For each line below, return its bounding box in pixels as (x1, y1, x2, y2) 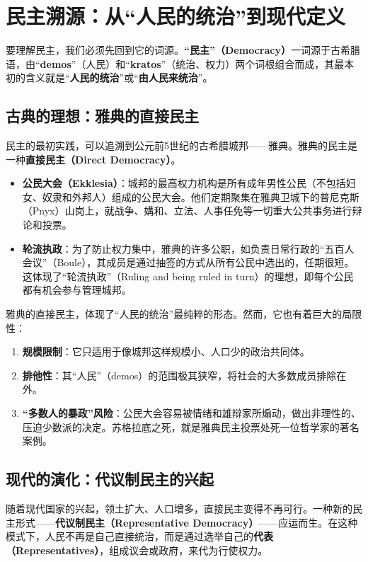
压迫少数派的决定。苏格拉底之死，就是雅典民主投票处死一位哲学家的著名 (22, 419, 360, 434)
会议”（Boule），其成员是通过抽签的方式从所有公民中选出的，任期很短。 (22, 255, 355, 270)
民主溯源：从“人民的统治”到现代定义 (6, 1, 345, 30)
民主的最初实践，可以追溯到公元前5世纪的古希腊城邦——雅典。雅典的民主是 (6, 138, 357, 153)
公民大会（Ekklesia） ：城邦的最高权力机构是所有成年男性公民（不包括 (22, 176, 346, 190)
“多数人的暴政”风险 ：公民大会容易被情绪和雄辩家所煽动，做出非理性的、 (22, 406, 361, 420)
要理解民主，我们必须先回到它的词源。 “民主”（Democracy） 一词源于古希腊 (6, 42, 360, 57)
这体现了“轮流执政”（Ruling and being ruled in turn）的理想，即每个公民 (22, 268, 354, 283)
